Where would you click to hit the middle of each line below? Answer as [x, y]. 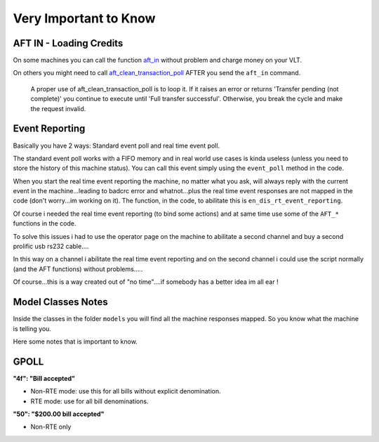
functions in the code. [45, 223]
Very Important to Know [84, 18]
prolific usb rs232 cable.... [51, 247]
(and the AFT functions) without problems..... [78, 269]
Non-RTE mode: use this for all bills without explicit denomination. [126, 391]
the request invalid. [58, 108]
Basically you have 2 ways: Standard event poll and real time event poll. [117, 145]
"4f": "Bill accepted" [44, 378]
